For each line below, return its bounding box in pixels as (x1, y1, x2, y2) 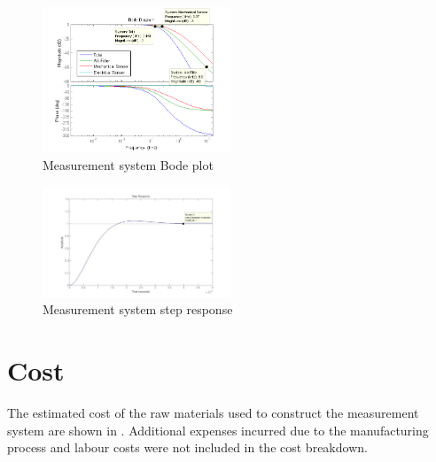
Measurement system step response (43, 300, 233, 319)
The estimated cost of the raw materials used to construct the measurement (7, 404, 419, 422)
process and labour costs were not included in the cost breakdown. (7, 438, 368, 457)
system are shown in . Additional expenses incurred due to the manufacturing (7, 420, 429, 439)
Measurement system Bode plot (43, 156, 214, 174)
